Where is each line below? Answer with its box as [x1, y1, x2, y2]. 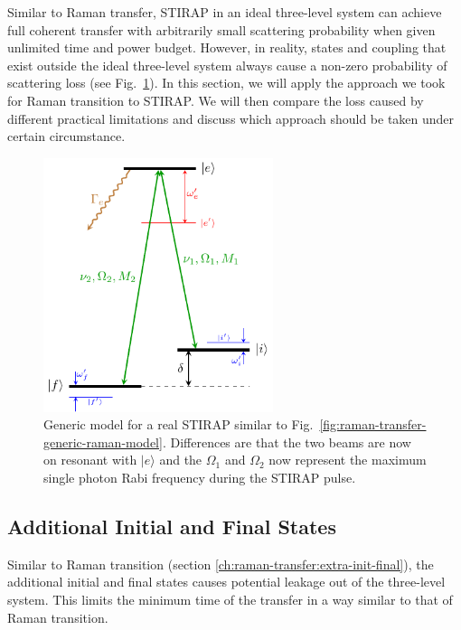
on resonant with [43, 450, 137, 469]
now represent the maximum [268, 450, 427, 469]
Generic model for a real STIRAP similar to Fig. [43, 415, 314, 434]
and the [159, 450, 202, 469]
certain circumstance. [7, 127, 126, 146]
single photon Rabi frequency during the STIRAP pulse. [43, 467, 356, 486]
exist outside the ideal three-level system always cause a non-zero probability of [7, 55, 447, 74]
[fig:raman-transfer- [319, 415, 427, 434]
